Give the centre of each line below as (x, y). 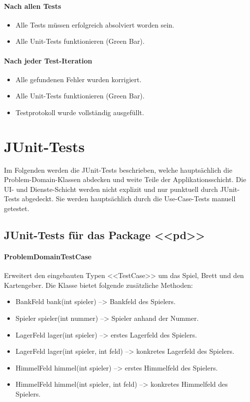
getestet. (17, 208)
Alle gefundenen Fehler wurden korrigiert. (78, 79)
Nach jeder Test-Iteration (48, 60)
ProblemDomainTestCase (48, 257)
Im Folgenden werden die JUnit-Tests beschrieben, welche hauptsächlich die (118, 170)
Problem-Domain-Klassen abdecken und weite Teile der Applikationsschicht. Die (125, 179)
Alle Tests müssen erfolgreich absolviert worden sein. (95, 24)
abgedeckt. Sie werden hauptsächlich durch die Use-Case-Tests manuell (129, 199)
